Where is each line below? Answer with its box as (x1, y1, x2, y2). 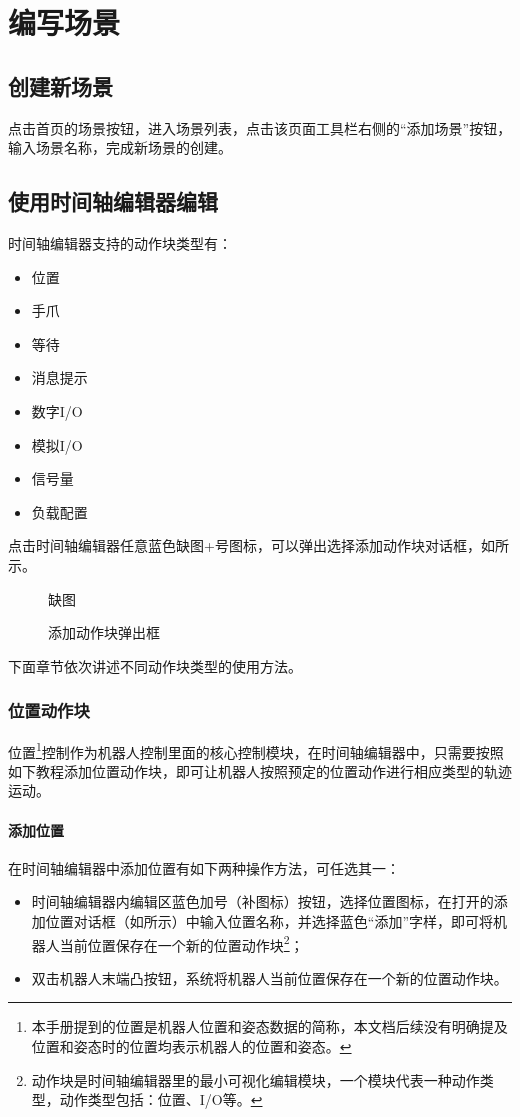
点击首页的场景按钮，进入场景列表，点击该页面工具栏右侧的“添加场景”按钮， (8, 117, 512, 138)
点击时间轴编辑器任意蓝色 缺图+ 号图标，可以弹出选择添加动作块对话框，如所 (8, 535, 509, 556)
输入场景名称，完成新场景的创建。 (8, 137, 232, 158)
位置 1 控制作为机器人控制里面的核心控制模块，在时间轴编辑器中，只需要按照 (8, 738, 504, 762)
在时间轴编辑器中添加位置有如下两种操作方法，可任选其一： (8, 857, 400, 878)
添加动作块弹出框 (48, 622, 160, 643)
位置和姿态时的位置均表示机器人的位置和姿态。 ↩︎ (31, 1035, 352, 1056)
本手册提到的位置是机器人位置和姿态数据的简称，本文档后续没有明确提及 (31, 1016, 508, 1037)
